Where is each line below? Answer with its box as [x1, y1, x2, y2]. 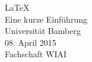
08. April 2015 [5, 36, 56, 48]
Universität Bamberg [5, 24, 81, 37]
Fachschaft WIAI [5, 48, 67, 60]
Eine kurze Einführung [5, 13, 87, 25]
